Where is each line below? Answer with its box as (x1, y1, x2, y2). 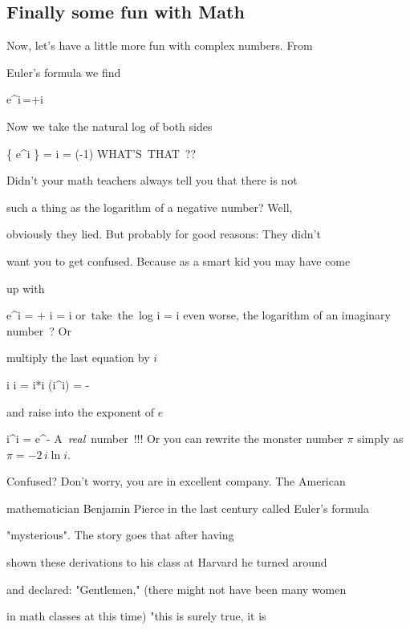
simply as (357, 430, 404, 447)
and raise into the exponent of (6, 403, 155, 420)
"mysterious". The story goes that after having (6, 526, 234, 543)
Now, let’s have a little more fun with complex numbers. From (6, 37, 313, 54)
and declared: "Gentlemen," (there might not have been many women (6, 580, 347, 597)
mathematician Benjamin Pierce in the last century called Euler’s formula (6, 499, 370, 516)
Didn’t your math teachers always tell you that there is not (6, 172, 298, 189)
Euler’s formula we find (6, 63, 121, 80)
